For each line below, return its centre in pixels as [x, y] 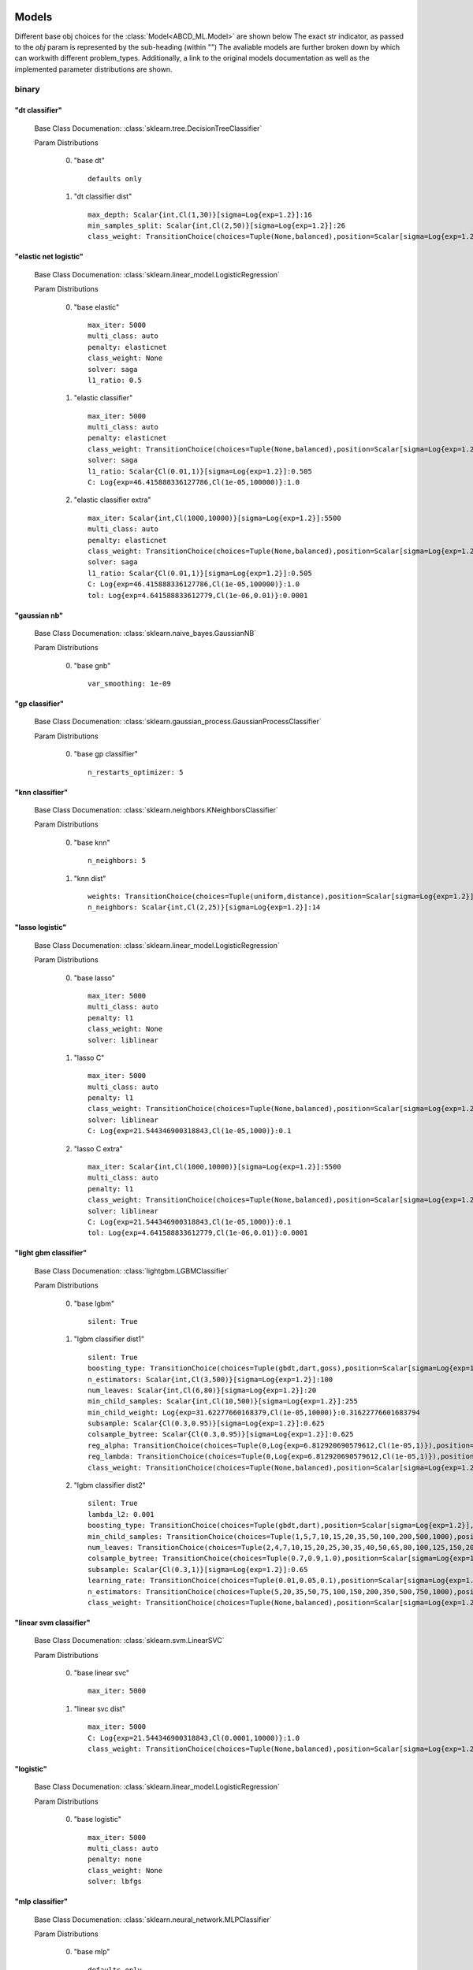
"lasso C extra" [99, 1149]
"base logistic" [98, 1819]
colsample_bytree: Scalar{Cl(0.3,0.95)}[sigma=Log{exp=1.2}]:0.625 [221, 1435]
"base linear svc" [102, 1673]
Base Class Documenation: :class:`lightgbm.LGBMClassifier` [132, 1271]
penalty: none [115, 1859]
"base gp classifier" [106, 754]
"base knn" [92, 842]
